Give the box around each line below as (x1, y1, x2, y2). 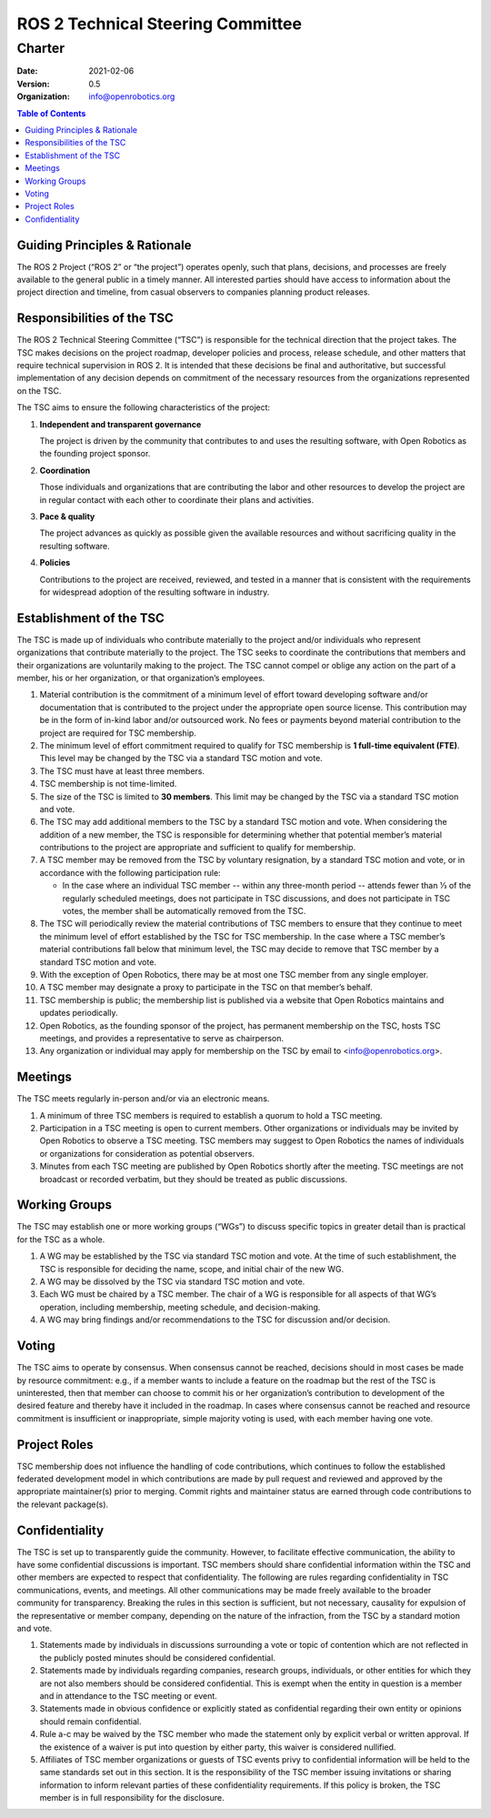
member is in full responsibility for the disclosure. (39, 1793, 225, 1803)
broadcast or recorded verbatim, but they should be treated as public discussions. (39, 1173, 347, 1184)
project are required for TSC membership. (39, 728, 197, 738)
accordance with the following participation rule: (39, 867, 222, 878)
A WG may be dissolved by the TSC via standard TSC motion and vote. (39, 1276, 306, 1287)
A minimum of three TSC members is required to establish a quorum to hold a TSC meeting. (39, 1110, 383, 1120)
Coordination (39, 465, 91, 476)
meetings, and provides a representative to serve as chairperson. (39, 1032, 285, 1043)
